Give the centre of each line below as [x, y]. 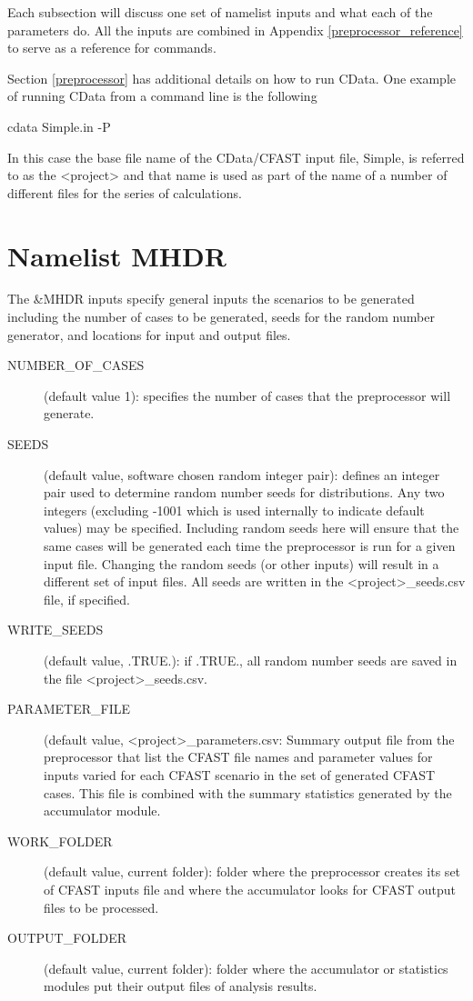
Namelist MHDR [117, 255]
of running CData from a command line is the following [162, 96]
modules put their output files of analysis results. [181, 986]
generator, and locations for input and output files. [149, 334]
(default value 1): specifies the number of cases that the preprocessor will [247, 395]
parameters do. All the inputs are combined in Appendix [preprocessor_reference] [235, 30]
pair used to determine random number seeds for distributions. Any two [244, 492]
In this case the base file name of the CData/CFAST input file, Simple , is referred [236, 157]
